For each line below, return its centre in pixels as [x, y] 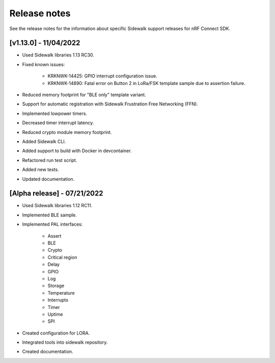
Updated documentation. [48, 179]
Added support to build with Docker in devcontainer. [77, 151]
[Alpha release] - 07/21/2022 [56, 193]
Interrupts [58, 300]
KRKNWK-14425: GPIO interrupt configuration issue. [102, 76]
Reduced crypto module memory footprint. [67, 132]
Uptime [55, 314]
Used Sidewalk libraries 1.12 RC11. [57, 206]
